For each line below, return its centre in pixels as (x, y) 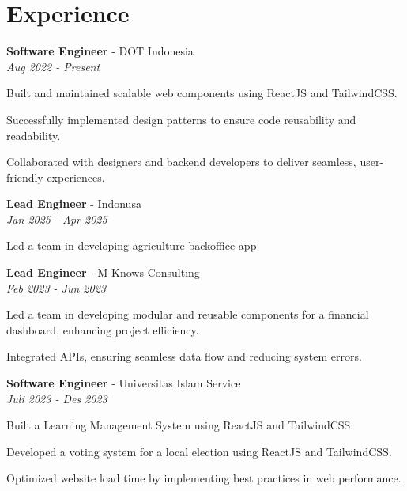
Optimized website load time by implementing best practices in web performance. (204, 478)
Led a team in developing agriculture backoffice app (132, 245)
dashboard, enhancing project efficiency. (103, 329)
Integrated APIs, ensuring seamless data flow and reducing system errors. (184, 356)
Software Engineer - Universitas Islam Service (124, 383)
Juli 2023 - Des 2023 (57, 398)
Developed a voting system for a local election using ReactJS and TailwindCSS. (199, 451)
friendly (25, 177)
